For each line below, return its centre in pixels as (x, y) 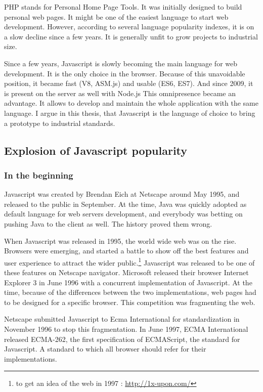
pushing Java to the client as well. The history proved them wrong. (108, 223)
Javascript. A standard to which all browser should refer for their (105, 349)
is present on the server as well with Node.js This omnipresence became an (120, 93)
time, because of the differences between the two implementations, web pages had (130, 292)
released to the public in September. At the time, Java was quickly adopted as (125, 204)
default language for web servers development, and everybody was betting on (123, 214)
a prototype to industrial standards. (60, 123)
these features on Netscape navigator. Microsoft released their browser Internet (126, 272)
